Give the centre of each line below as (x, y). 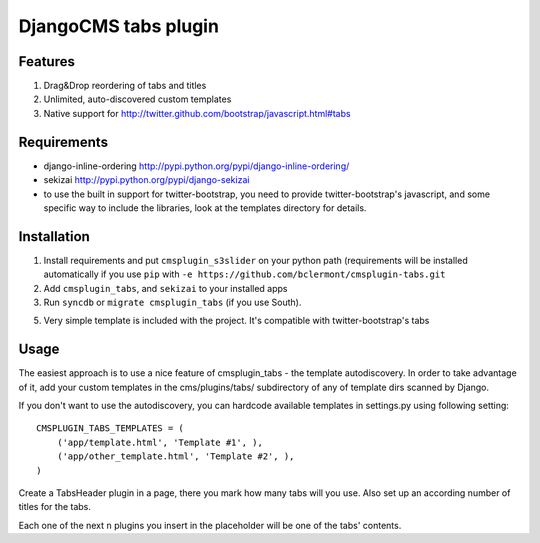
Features (46, 61)
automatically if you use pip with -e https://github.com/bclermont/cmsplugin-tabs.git (244, 274)
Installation (54, 236)
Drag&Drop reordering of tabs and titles (125, 86)
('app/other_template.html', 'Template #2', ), (175, 456)
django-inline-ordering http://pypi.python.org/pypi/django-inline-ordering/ (196, 166)
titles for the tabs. (55, 507)
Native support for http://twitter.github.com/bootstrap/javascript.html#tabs (197, 113)
